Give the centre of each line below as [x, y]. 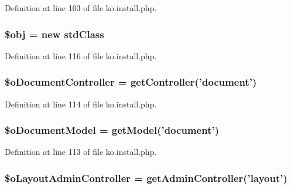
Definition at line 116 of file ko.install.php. [81, 55]
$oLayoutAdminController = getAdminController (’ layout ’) [146, 178]
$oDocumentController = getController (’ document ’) [131, 82]
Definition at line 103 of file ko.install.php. [81, 8]
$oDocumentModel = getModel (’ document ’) [112, 130]
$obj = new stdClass [54, 34]
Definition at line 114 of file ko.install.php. [81, 104]
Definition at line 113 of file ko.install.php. [81, 152]
